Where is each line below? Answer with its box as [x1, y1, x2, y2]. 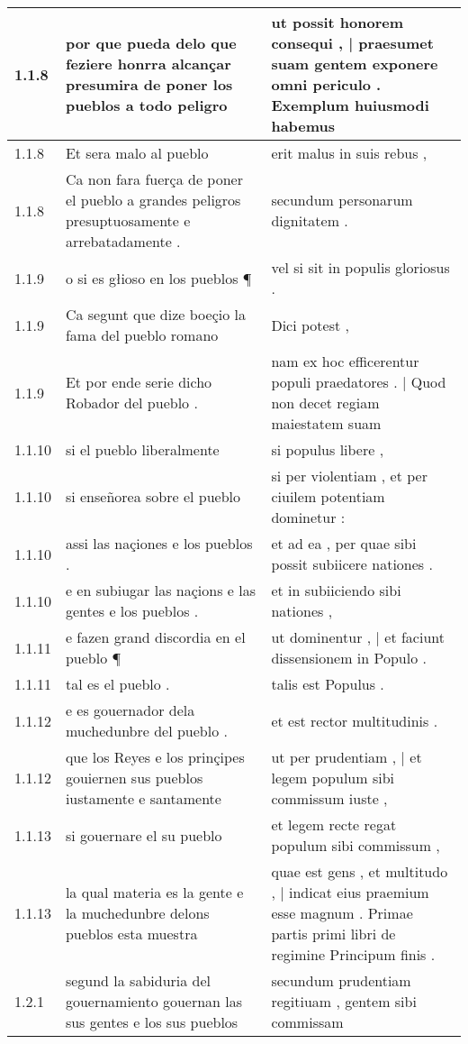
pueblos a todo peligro [65, 95, 228, 115]
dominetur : [271, 507, 346, 527]
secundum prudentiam [271, 970, 411, 991]
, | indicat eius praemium [271, 882, 429, 902]
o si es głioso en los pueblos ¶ [65, 267, 252, 288]
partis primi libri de [271, 923, 396, 944]
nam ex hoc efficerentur [271, 351, 419, 371]
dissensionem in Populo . [271, 647, 427, 668]
